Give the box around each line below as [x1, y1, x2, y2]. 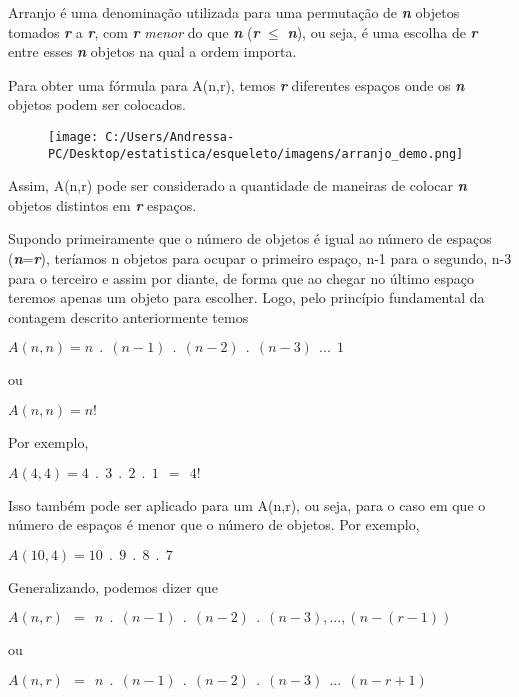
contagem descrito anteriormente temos [8, 306, 249, 327]
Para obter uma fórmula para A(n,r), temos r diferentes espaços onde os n [8, 74, 465, 95]
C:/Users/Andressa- [105, 129, 235, 144]
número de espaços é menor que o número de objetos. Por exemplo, [8, 514, 420, 535]
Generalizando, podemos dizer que [8, 576, 218, 597]
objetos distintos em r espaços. [8, 194, 197, 215]
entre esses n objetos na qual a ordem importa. [8, 41, 297, 62]
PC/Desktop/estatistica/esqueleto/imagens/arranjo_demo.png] [48, 146, 464, 161]
